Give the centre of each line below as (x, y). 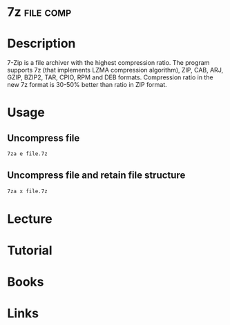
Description (41, 44)
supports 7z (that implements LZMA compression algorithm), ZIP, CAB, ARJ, (115, 70)
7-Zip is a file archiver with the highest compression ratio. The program (108, 63)
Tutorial (30, 251)
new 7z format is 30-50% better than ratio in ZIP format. (87, 85)
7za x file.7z (28, 191)
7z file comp (39, 12)
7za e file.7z (28, 154)
